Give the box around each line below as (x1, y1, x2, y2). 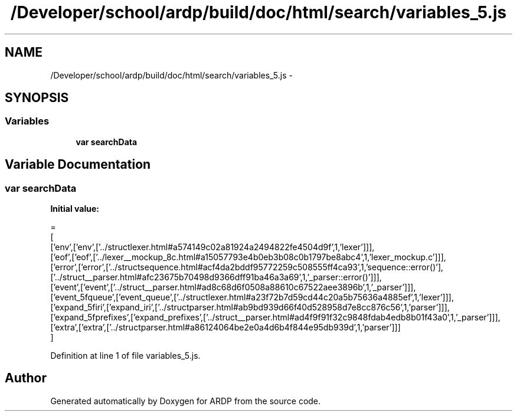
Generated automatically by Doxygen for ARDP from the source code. (50, 395, 321, 406)
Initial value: (50, 204, 99, 214)
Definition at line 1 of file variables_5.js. (50, 351, 201, 361)
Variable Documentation (5, 157, 151, 172)
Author (5, 371, 47, 386)
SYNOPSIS (5, 90, 69, 106)
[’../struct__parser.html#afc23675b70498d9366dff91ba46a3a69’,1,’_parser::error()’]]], (50, 272, 382, 283)
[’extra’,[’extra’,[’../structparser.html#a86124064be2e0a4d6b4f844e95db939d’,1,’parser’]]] (50, 322, 401, 333)
